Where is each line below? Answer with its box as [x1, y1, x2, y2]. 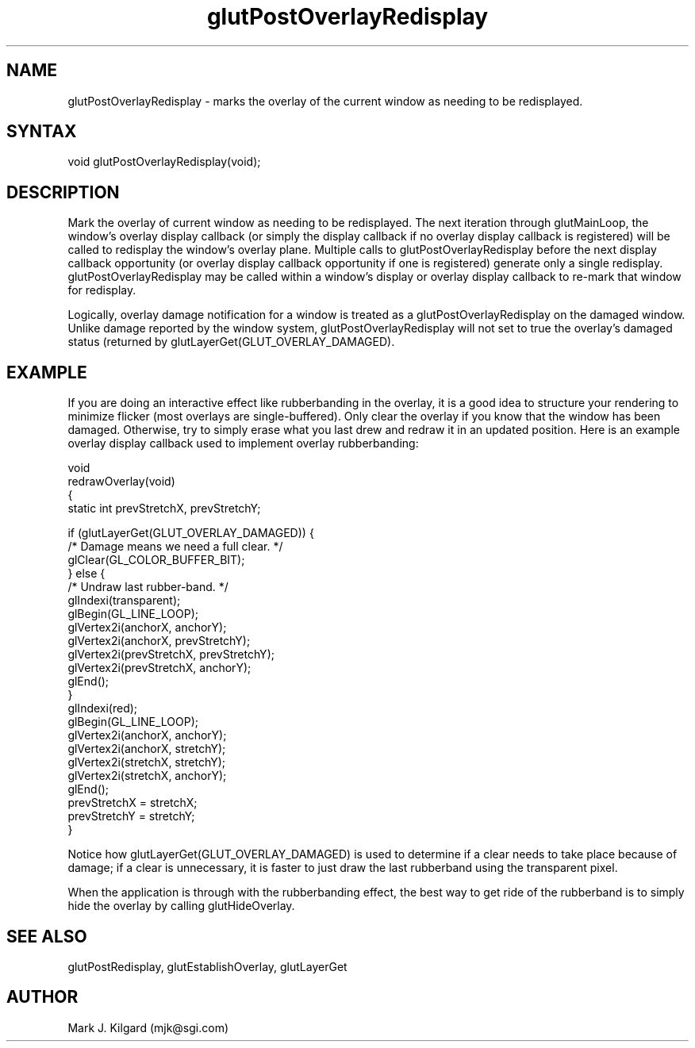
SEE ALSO [6, 926, 87, 946]
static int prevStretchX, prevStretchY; [67, 501, 261, 516]
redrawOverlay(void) [67, 474, 175, 489]
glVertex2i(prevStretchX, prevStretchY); [67, 647, 275, 662]
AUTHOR [6, 987, 79, 1008]
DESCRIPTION [6, 182, 120, 202]
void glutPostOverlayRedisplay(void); [67, 155, 261, 169]
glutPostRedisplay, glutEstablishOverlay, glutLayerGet [67, 959, 347, 973]
